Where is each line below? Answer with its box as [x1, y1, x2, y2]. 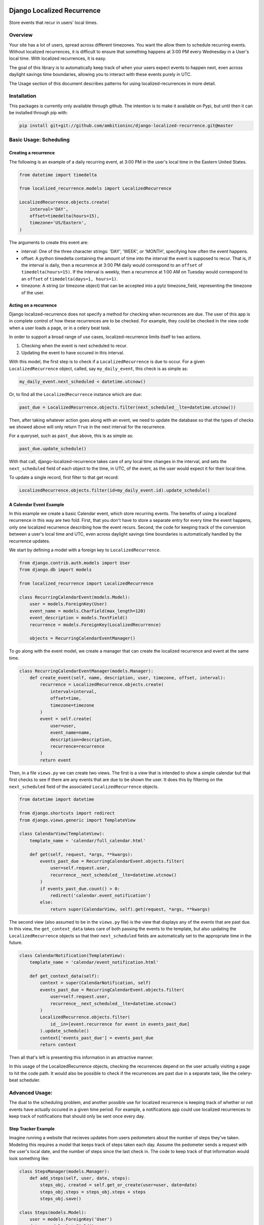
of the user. [21, 290, 44, 295]
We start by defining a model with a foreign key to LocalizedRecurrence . [9, 547, 161, 553]
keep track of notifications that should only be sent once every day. [9, 1113, 145, 1119]
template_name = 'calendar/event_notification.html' [29, 959, 159, 965]
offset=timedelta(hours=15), [29, 213, 100, 219]
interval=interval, [50, 688, 97, 694]
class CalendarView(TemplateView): [19, 831, 105, 836]
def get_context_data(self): [29, 973, 100, 979]
